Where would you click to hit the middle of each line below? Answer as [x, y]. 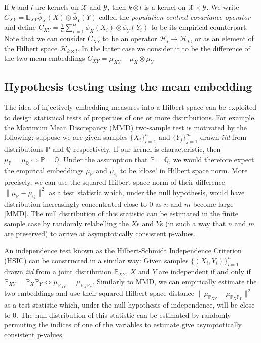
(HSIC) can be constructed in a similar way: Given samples [96, 260]
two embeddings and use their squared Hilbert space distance [99, 293]
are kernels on [57, 7]
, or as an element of [222, 38]
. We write [223, 7]
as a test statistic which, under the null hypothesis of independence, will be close [129, 305]
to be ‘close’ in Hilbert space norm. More [184, 170]
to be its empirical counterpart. [199, 27]
